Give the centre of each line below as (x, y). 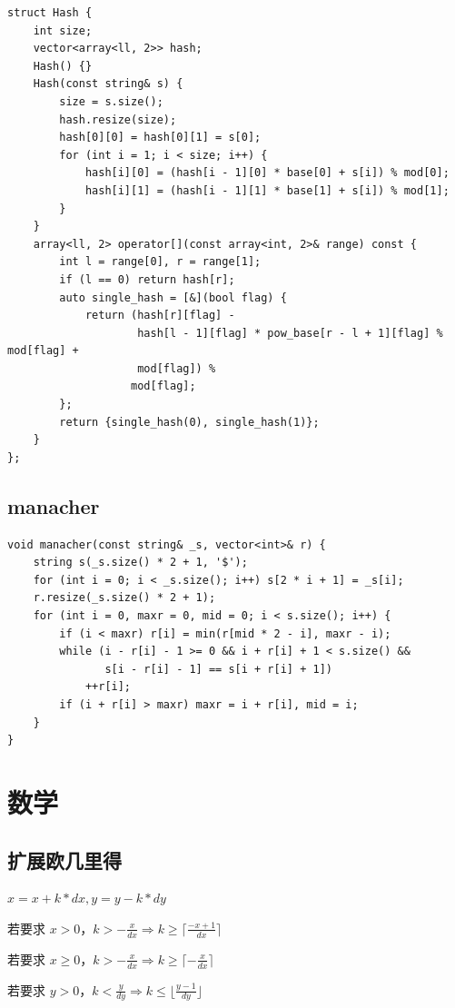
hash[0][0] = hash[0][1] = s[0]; (160, 138)
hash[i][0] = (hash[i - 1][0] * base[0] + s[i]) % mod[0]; (267, 173)
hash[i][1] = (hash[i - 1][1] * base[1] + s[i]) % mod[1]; (267, 190)
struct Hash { (50, 13)
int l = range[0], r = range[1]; (160, 262)
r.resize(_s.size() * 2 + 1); (124, 598)
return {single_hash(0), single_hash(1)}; (189, 422)
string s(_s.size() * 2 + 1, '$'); (140, 563)
